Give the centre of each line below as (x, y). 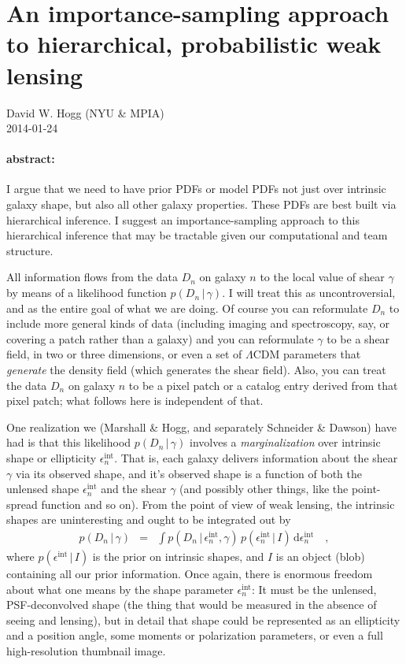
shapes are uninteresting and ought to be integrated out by (149, 519)
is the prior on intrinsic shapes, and (178, 556)
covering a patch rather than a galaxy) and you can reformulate (160, 338)
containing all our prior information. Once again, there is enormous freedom (190, 573)
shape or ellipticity (52, 457)
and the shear (134, 489)
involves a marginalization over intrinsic (285, 442)
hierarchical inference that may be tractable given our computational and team (197, 235)
